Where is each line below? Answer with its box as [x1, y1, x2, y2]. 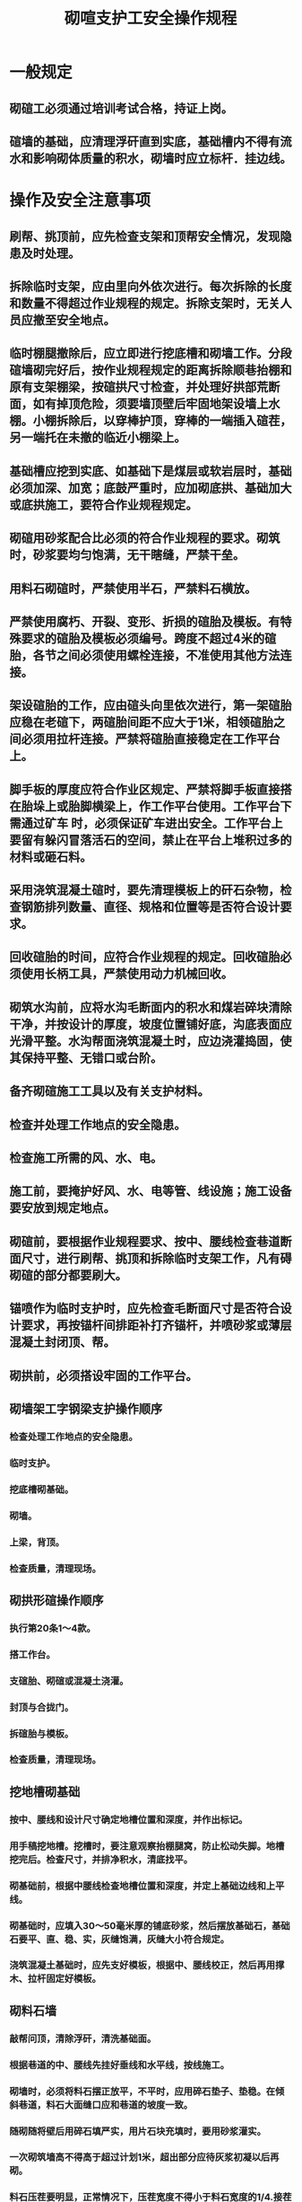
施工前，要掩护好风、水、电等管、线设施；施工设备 [9, 1183, 292, 1199]
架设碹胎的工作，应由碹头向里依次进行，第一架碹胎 [9, 698, 292, 713]
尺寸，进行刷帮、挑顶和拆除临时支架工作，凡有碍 [21, 1251, 292, 1266]
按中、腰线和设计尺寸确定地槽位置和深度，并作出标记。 [9, 1813, 248, 1826]
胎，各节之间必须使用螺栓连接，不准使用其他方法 [9, 648, 280, 663]
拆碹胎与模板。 [9, 1727, 74, 1739]
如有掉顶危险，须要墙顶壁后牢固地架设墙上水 [32, 396, 280, 411]
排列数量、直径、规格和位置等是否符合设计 [44, 899, 280, 915]
